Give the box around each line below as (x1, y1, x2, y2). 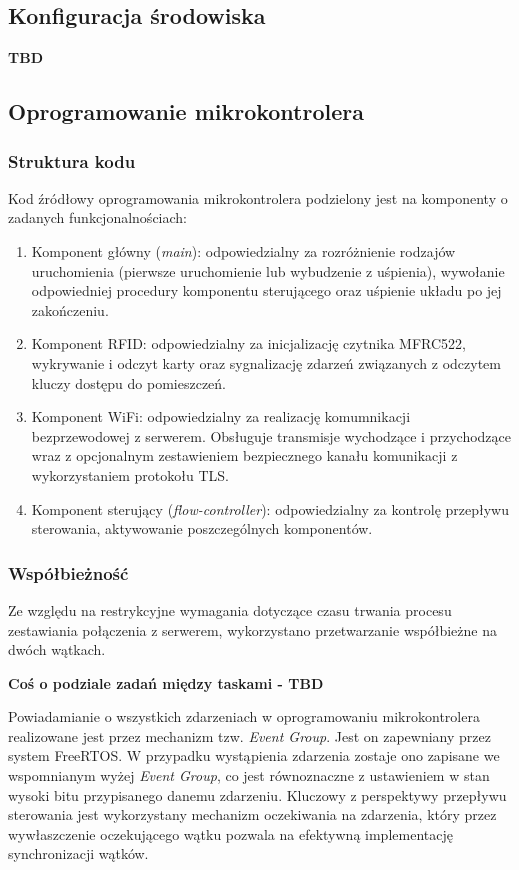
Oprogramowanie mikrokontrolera (8, 96, 364, 127)
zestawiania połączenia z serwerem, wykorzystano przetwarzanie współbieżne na (8, 619, 497, 640)
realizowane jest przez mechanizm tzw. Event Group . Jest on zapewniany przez (8, 725, 491, 746)
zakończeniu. (31, 299, 109, 320)
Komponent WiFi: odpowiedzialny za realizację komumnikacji (31, 406, 411, 427)
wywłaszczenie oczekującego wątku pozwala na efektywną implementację (8, 823, 453, 844)
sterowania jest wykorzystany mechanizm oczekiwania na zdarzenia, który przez (8, 804, 497, 825)
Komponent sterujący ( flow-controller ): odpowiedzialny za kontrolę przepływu (31, 498, 509, 519)
